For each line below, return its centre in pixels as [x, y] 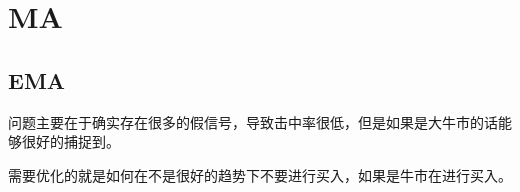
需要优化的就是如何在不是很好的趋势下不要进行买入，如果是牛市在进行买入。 [260, 174]
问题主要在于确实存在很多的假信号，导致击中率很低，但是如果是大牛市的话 [253, 121]
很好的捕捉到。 [70, 141]
